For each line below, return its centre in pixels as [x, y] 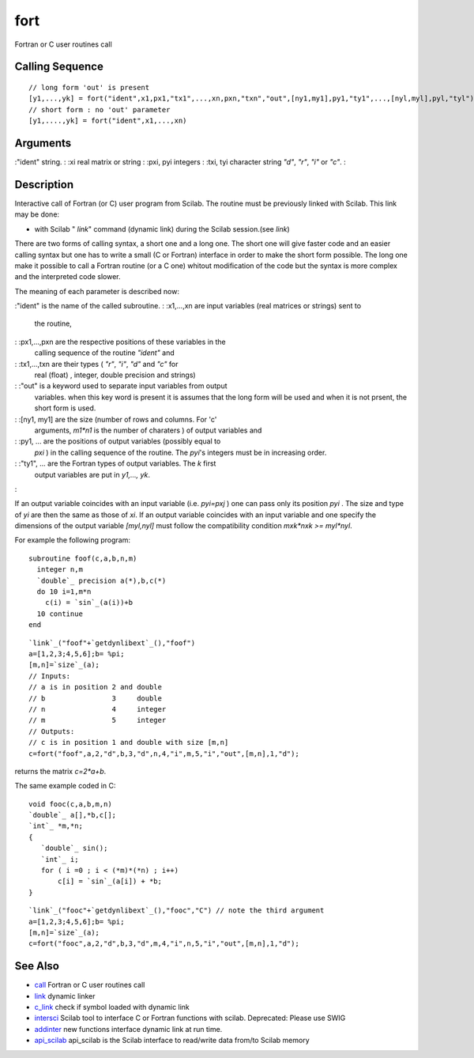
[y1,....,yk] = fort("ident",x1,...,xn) [108, 121]
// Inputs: [50, 676]
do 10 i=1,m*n [64, 592]
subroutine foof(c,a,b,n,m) [83, 558]
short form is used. [65, 408]
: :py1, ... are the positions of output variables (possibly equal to [118, 441]
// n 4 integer [98, 709]
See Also [37, 966]
